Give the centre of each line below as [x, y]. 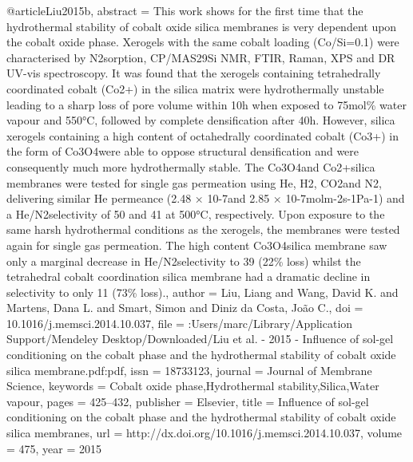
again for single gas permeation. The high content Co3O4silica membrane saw [197, 245]
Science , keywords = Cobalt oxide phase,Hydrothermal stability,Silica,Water [193, 386]
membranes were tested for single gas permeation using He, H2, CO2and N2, [194, 182]
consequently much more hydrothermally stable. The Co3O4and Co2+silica [191, 166]
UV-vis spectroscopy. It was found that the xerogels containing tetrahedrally [194, 73]
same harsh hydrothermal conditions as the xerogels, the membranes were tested [203, 229]
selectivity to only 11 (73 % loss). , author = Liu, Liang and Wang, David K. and [203, 292]
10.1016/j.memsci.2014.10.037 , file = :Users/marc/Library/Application [180, 323]
